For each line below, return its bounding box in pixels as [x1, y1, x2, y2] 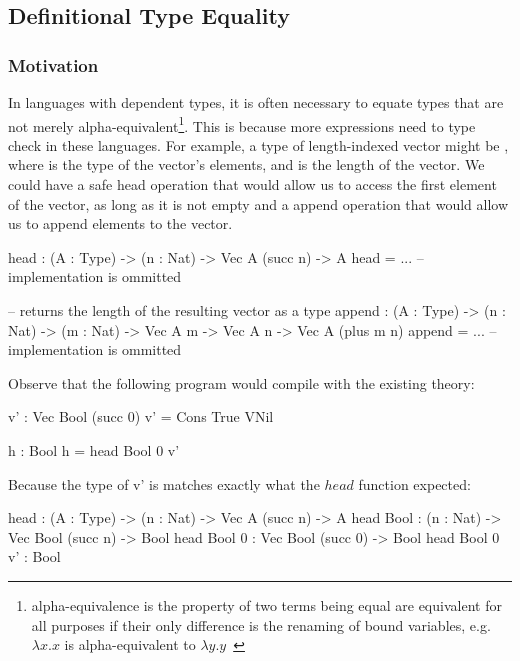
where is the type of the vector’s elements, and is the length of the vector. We [8, 154, 485, 175]
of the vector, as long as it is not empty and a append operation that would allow [8, 193, 509, 214]
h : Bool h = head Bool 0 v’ [8, 439, 180, 460]
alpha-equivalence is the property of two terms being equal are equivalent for [31, 594, 502, 615]
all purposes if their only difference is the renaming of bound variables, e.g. [31, 614, 491, 635]
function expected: [358, 473, 471, 494]
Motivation [8, 52, 99, 77]
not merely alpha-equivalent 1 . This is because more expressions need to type [8, 112, 476, 136]
